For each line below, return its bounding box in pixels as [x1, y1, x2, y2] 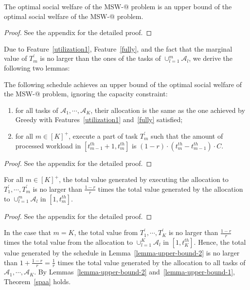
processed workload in [15, 140, 81, 150]
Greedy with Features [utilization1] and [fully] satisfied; [15, 114, 183, 125]
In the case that [4, 227, 51, 237]
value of [4, 53, 27, 63]
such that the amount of [150, 130, 223, 141]
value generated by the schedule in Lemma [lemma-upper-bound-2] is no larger [4, 247, 240, 257]
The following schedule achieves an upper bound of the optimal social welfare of [4, 79, 242, 89]
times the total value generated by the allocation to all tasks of [57, 257, 246, 267]
